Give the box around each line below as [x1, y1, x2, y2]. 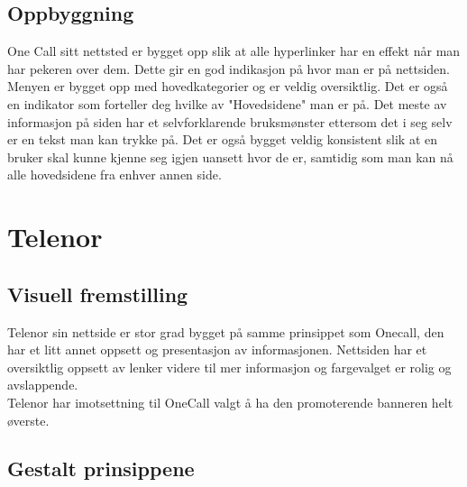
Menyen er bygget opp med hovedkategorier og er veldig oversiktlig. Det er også [7, 77, 448, 96]
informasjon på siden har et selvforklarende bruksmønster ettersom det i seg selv [7, 112, 453, 131]
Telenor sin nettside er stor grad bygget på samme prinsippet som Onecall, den [7, 322, 444, 341]
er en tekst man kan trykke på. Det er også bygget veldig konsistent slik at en [7, 130, 438, 149]
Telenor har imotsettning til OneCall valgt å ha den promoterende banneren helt [7, 392, 453, 411]
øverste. [7, 410, 50, 429]
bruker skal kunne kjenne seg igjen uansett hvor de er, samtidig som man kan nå [7, 147, 453, 166]
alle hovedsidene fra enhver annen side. [7, 165, 222, 184]
